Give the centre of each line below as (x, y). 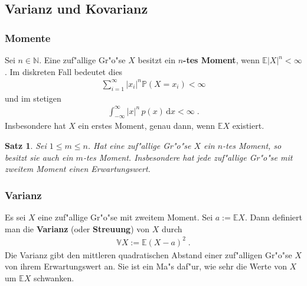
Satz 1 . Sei (26, 146)
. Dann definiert (273, 217)
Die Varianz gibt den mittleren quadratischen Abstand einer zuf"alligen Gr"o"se (148, 254)
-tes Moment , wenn (221, 60)
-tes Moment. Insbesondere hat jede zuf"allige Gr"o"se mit (188, 157)
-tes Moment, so (252, 146)
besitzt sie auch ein (39, 157)
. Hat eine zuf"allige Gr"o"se (139, 146)
